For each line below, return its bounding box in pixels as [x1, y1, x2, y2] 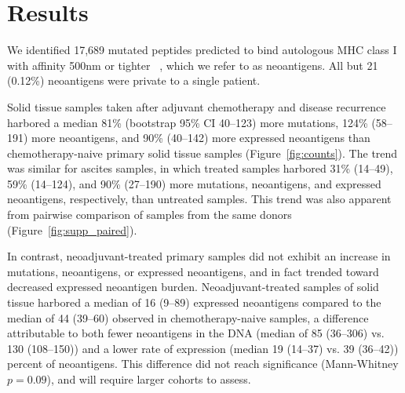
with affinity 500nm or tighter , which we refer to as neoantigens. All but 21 [7, 56, 378, 73]
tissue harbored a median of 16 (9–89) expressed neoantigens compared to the [7, 294, 381, 311]
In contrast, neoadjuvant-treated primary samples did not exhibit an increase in [7, 248, 391, 264]
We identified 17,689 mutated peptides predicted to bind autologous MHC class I [7, 42, 397, 58]
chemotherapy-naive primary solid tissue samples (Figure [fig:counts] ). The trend [7, 144, 398, 161]
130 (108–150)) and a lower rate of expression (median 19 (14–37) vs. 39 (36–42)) [7, 340, 399, 356]
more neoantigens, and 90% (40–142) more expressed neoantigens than [31, 129, 370, 146]
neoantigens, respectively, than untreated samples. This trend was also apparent [7, 191, 392, 207]
